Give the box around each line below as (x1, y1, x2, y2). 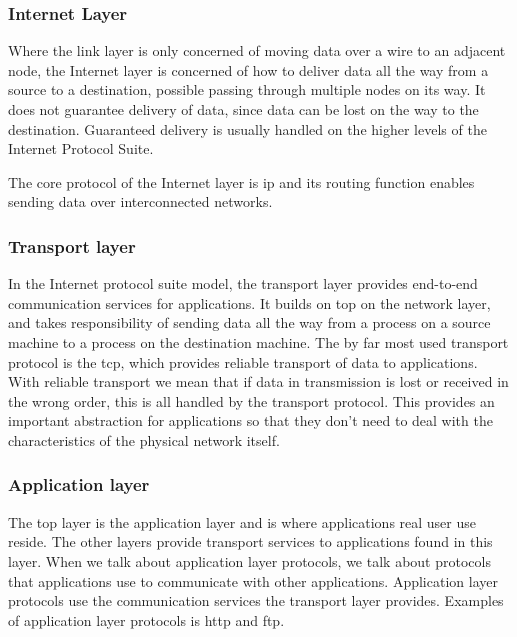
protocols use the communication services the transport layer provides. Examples (8, 590, 504, 611)
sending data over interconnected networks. (8, 191, 273, 212)
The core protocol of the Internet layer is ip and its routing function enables (8, 171, 475, 192)
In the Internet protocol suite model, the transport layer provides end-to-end (8, 273, 478, 294)
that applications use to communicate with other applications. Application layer (8, 570, 498, 591)
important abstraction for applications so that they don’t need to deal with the (8, 410, 493, 431)
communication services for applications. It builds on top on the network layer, (8, 292, 491, 313)
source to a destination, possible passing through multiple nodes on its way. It (8, 79, 486, 100)
